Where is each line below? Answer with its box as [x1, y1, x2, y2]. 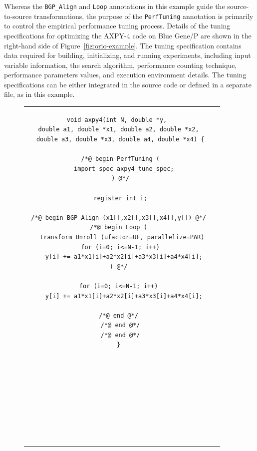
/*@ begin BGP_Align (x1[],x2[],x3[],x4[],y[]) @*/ [31, 214, 206, 221]
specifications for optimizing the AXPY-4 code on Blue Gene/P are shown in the [4, 30, 252, 40]
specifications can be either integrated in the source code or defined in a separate [4, 79, 252, 89]
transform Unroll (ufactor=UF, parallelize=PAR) [40, 233, 205, 241]
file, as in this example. [4, 89, 75, 99]
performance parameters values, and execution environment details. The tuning [4, 69, 247, 80]
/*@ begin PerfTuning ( [81, 155, 160, 163]
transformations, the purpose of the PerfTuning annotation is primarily [33, 10, 254, 21]
